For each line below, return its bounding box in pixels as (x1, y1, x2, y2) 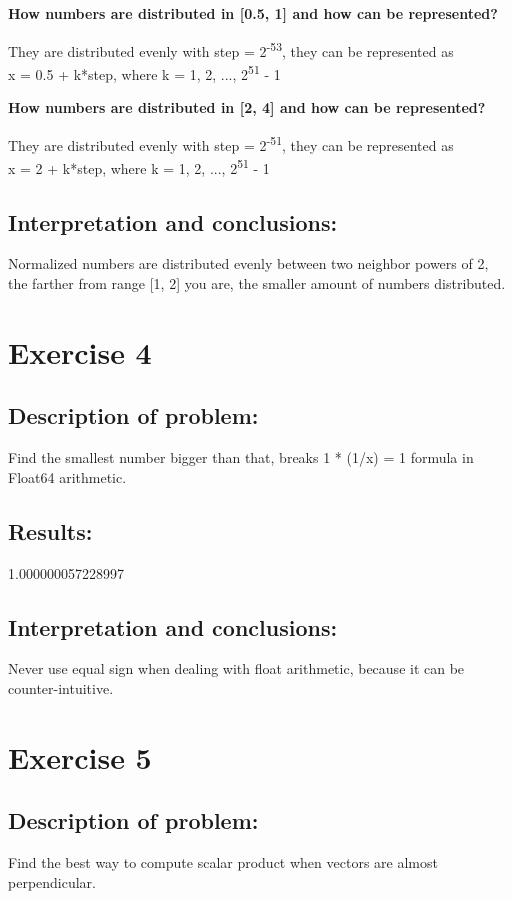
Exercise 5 (8, 736, 152, 777)
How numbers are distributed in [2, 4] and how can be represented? (8, 97, 486, 118)
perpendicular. (8, 871, 97, 892)
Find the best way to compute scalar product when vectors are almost (8, 852, 438, 873)
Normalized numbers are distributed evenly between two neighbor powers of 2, (8, 253, 489, 274)
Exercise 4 (8, 331, 152, 372)
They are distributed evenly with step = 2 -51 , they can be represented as (8, 131, 454, 155)
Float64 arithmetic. (8, 466, 127, 487)
